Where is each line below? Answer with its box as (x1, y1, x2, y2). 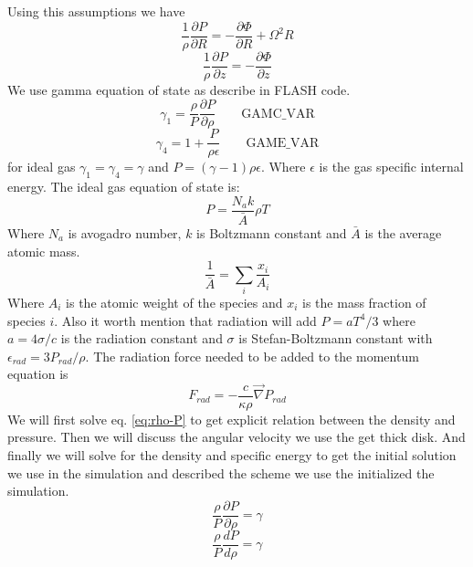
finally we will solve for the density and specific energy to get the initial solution (7, 445, 457, 464)
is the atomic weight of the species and (66, 292, 283, 311)
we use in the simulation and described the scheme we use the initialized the (7, 463, 435, 482)
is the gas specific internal (319, 157, 464, 176)
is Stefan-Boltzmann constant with (238, 329, 433, 348)
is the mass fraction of (302, 292, 426, 311)
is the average (364, 223, 442, 242)
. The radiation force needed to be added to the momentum (85, 346, 419, 365)
